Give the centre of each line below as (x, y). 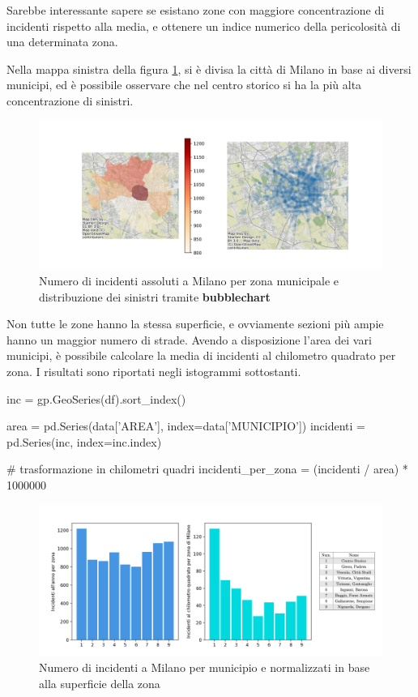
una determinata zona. (62, 42)
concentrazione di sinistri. (70, 100)
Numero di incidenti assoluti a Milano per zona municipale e (189, 280)
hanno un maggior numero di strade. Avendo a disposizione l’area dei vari (189, 339)
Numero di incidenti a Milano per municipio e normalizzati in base (205, 667)
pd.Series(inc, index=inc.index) (84, 441)
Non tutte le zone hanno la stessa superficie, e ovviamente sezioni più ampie (195, 324)
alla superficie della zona (100, 683)
